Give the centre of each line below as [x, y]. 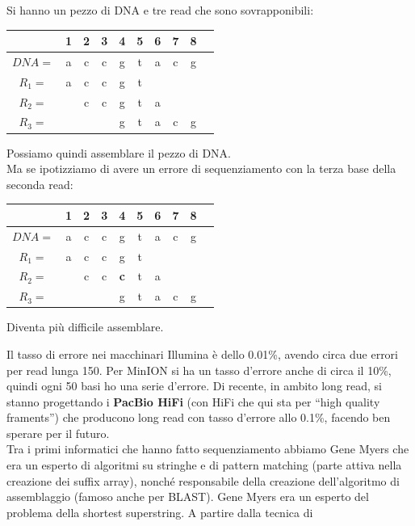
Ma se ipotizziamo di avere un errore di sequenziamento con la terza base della [201, 168]
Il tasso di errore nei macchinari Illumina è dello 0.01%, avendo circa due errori [203, 353]
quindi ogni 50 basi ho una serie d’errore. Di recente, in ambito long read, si [195, 386]
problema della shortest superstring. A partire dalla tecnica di [160, 512]
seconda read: [40, 184]
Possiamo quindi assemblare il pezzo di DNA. [119, 152]
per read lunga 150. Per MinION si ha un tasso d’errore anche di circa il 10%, [199, 370]
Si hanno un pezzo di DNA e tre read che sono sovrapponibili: [160, 10]
